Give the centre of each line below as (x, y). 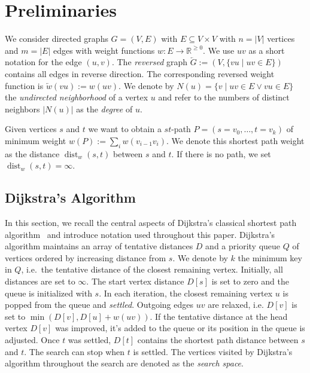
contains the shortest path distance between (218, 340)
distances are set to (40, 281)
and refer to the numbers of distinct (224, 97)
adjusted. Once (32, 340)
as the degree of (104, 108)
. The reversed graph (150, 62)
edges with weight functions (104, 50)
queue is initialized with (48, 293)
